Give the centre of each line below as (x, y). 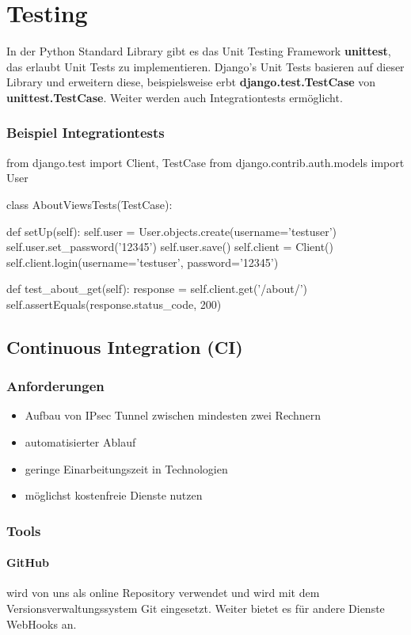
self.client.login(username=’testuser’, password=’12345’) (143, 262)
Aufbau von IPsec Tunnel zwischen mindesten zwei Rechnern (173, 415)
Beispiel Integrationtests (86, 133)
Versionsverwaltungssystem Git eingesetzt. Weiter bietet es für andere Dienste (196, 608)
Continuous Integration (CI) (125, 346)
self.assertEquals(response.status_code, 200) (114, 304)
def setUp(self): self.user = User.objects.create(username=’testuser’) (171, 231)
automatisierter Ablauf (80, 442)
